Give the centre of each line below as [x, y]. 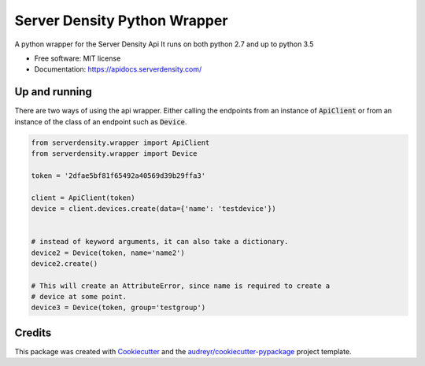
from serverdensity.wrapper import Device [114, 153]
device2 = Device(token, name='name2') [108, 253]
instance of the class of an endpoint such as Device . [101, 121]
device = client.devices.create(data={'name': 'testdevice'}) [153, 208]
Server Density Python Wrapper [121, 20]
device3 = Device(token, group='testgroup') [118, 308]
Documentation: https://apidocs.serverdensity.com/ [118, 69]
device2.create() [65, 263]
